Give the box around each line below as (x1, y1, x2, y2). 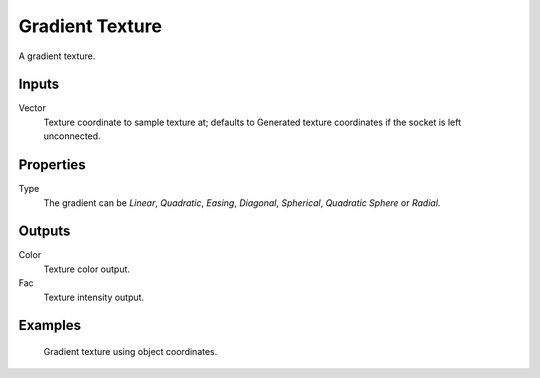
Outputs (18, 223, 71, 240)
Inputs (18, 76, 60, 93)
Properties (18, 156, 86, 174)
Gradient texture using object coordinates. (43, 346, 218, 358)
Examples (18, 317, 82, 334)
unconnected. (43, 130, 101, 142)
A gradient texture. (18, 50, 96, 62)
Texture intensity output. (43, 291, 145, 303)
